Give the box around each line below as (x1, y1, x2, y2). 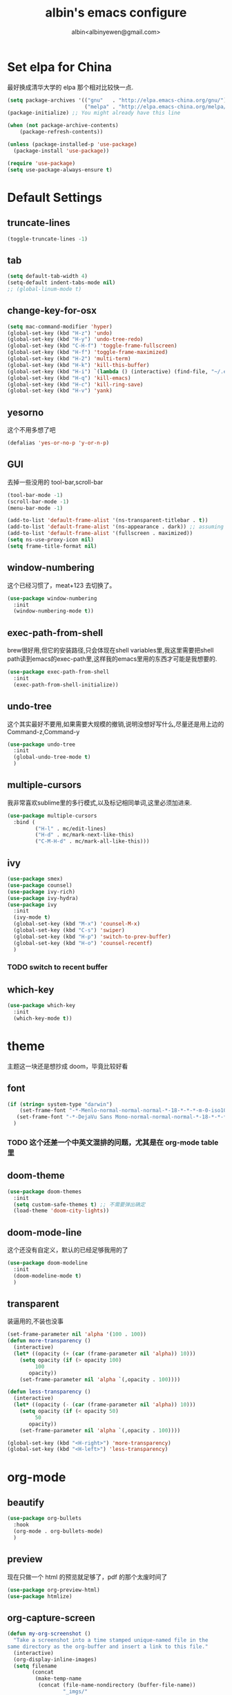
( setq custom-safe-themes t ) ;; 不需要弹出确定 (13, 1201, 146, 1208)
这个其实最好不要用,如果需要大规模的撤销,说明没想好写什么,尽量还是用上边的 (7, 720, 224, 728)
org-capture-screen (7, 1612, 95, 1624)
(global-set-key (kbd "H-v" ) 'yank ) (7, 387, 113, 395)
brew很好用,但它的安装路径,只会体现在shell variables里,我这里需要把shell (7, 646, 214, 655)
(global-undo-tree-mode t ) (13, 753, 91, 761)
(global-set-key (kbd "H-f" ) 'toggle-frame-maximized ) (7, 349, 168, 356)
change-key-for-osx (7, 305, 97, 317)
